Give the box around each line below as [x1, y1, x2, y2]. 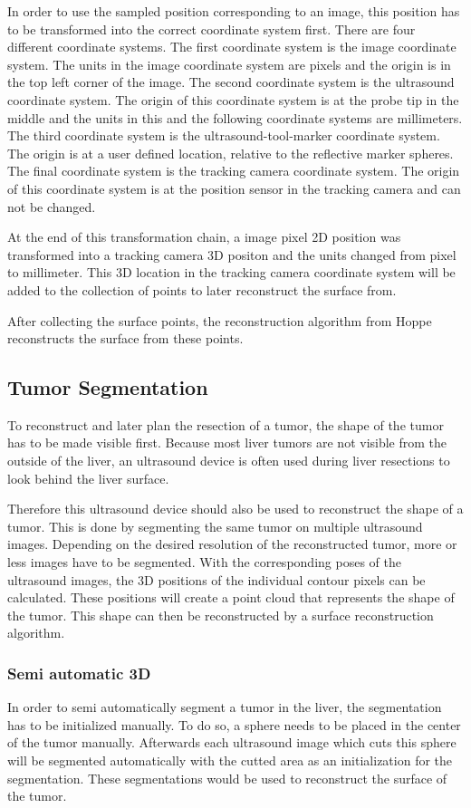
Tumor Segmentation [7, 373, 208, 401]
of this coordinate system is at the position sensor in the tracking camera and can [7, 178, 461, 197]
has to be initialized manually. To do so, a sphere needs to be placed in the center [7, 715, 461, 734]
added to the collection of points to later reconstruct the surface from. [7, 280, 397, 299]
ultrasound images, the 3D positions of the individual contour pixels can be [7, 570, 426, 589]
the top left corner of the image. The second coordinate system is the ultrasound [7, 72, 455, 91]
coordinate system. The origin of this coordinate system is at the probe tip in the [7, 90, 459, 109]
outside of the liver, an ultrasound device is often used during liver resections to [7, 451, 450, 470]
